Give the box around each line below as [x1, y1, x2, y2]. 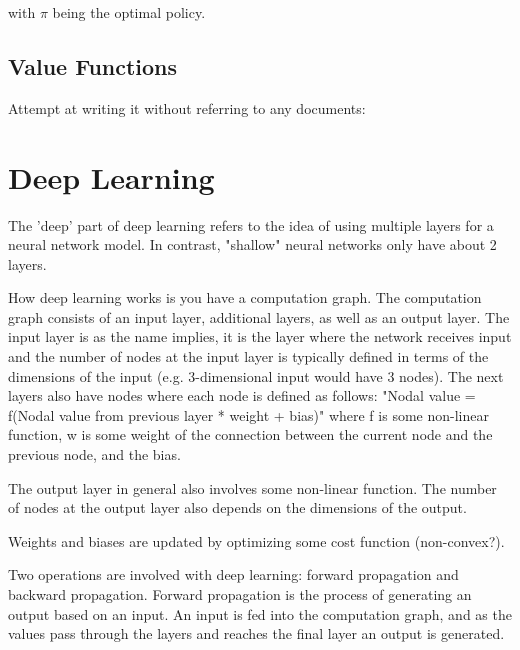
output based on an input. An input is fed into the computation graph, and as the [8, 603, 512, 624]
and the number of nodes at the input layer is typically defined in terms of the [8, 346, 489, 367]
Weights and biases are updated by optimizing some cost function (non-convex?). [8, 530, 505, 551]
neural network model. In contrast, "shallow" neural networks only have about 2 [8, 234, 497, 255]
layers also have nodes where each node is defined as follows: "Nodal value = [8, 385, 476, 406]
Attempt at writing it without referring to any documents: [8, 97, 366, 118]
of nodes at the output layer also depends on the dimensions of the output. [8, 497, 467, 518]
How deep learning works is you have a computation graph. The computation [8, 287, 482, 308]
